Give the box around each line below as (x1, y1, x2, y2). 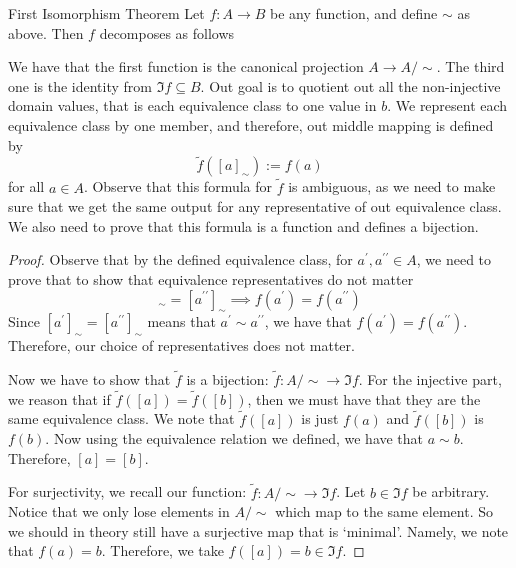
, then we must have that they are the (247, 388, 481, 409)
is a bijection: (186, 368, 269, 389)
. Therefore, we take (101, 540, 224, 561)
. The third (436, 56, 505, 77)
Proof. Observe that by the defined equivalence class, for (8, 249, 353, 270)
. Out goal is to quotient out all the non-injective (200, 75, 501, 96)
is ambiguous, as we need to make (288, 176, 496, 197)
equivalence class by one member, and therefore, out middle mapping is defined (8, 114, 494, 135)
